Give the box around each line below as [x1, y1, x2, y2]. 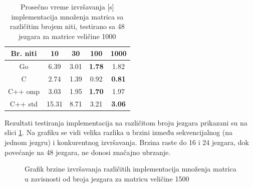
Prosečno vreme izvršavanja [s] [20, 1, 114, 11]
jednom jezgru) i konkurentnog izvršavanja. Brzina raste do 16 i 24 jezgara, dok [5, 137, 249, 147]
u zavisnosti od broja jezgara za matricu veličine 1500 [25, 173, 189, 183]
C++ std [10, 98, 38, 108]
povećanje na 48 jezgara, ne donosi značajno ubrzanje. [5, 146, 171, 157]
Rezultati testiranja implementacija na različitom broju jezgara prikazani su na [5, 117, 247, 127]
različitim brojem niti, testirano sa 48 [10, 21, 125, 31]
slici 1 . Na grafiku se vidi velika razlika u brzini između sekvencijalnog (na [5, 127, 232, 137]
